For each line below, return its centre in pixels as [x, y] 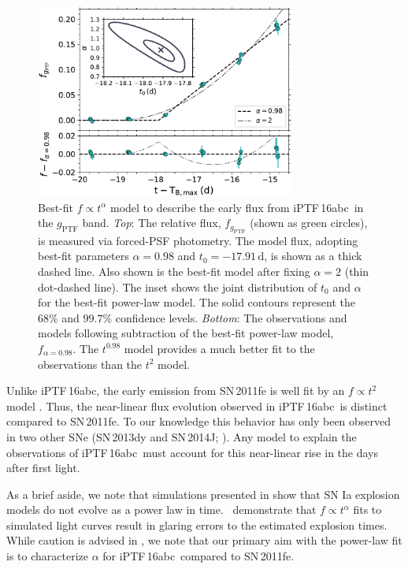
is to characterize [47, 556]
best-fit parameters [83, 256]
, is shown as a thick [313, 256]
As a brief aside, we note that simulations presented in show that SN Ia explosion [203, 494]
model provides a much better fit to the [219, 348]
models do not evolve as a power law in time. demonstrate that [161, 509]
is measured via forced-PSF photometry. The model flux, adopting [198, 240]
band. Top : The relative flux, [152, 223]
